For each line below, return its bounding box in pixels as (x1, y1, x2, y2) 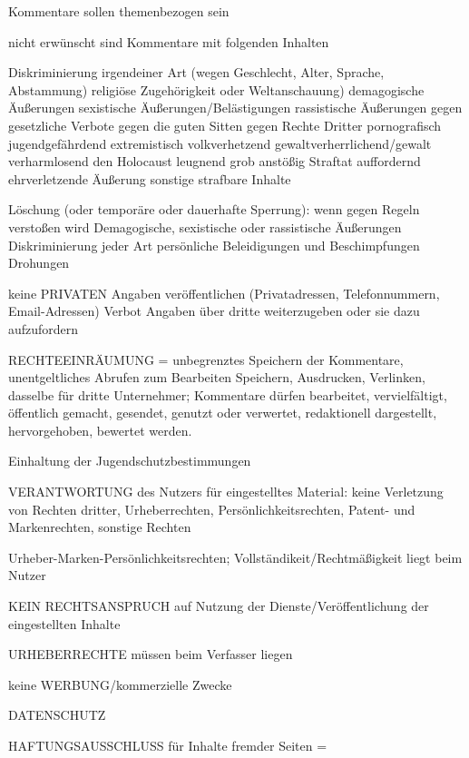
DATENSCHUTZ (8, 705, 106, 724)
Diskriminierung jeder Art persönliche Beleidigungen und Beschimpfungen (8, 235, 420, 254)
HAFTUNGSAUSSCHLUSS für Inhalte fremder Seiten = (8, 736, 327, 754)
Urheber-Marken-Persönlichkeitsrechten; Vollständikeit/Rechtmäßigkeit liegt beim (8, 547, 463, 566)
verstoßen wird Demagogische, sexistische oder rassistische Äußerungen (8, 217, 402, 236)
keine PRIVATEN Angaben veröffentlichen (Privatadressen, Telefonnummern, (8, 283, 440, 302)
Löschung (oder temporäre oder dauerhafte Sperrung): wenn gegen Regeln (8, 200, 420, 219)
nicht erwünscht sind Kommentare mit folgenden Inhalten (8, 32, 329, 51)
